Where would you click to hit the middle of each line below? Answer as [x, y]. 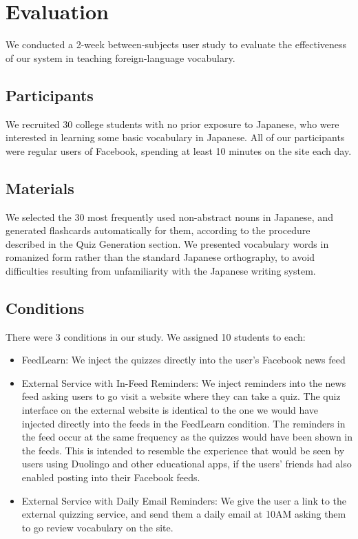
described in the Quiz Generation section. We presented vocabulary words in [167, 243]
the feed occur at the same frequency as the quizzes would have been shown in [187, 437]
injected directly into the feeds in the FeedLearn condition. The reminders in [183, 423]
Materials [40, 188]
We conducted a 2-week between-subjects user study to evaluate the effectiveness [176, 44]
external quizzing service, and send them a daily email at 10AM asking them [184, 514]
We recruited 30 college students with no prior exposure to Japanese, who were [172, 124]
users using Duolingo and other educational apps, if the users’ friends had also [187, 464]
